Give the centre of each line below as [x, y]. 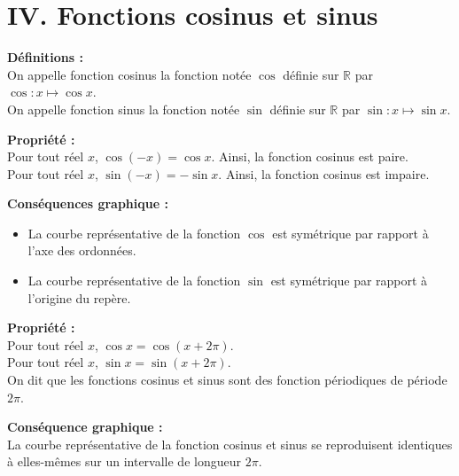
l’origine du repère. [79, 297]
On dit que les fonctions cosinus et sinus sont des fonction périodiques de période [227, 380]
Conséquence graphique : [85, 427]
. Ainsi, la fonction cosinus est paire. [310, 156]
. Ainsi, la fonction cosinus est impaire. [324, 173]
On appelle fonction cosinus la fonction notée [129, 74]
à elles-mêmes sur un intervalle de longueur [124, 461]
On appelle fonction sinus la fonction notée [124, 109]
